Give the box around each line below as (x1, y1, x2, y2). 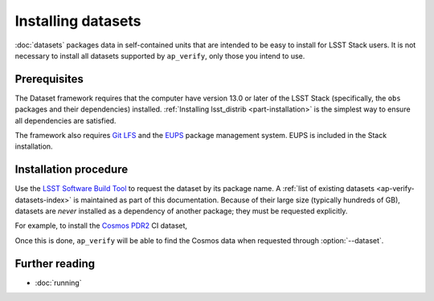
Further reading (14, 257, 96, 270)
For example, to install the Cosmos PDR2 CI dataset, (14, 221, 188, 230)
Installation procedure (14, 163, 129, 177)
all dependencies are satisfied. (14, 116, 117, 125)
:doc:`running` (35, 278, 82, 287)
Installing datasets (14, 12, 141, 30)
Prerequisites (14, 72, 84, 86)
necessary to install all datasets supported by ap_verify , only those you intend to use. (14, 51, 305, 60)
